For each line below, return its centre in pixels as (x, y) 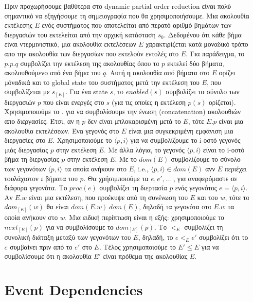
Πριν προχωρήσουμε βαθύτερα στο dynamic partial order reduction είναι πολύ (118, 6)
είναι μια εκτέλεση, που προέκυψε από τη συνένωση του (108, 197)
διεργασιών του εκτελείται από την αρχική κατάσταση (80, 34)
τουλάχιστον (22, 178)
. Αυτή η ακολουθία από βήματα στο (158, 73)
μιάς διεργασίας (26, 149)
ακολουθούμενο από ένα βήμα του (53, 73)
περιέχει (236, 169)
